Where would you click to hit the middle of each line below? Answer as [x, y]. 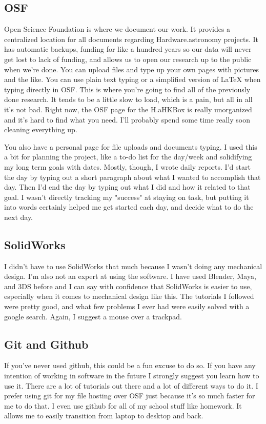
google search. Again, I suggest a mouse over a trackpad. [93, 316]
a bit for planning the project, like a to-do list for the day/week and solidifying [128, 157]
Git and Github [46, 344]
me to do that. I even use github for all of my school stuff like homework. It [123, 405]
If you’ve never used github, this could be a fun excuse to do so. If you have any [130, 365]
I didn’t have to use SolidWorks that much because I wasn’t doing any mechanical [133, 266]
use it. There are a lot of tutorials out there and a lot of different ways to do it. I [131, 385]
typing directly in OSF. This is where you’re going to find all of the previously [127, 89]
